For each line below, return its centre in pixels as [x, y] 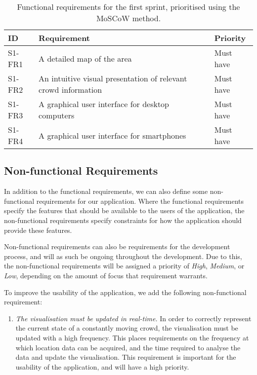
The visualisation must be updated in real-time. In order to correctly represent [133, 318]
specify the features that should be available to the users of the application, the [124, 210]
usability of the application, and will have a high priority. [102, 366]
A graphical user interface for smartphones [112, 135]
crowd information [70, 90]
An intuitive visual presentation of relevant [113, 78]
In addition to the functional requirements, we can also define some [106, 191]
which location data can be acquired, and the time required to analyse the [128, 347]
